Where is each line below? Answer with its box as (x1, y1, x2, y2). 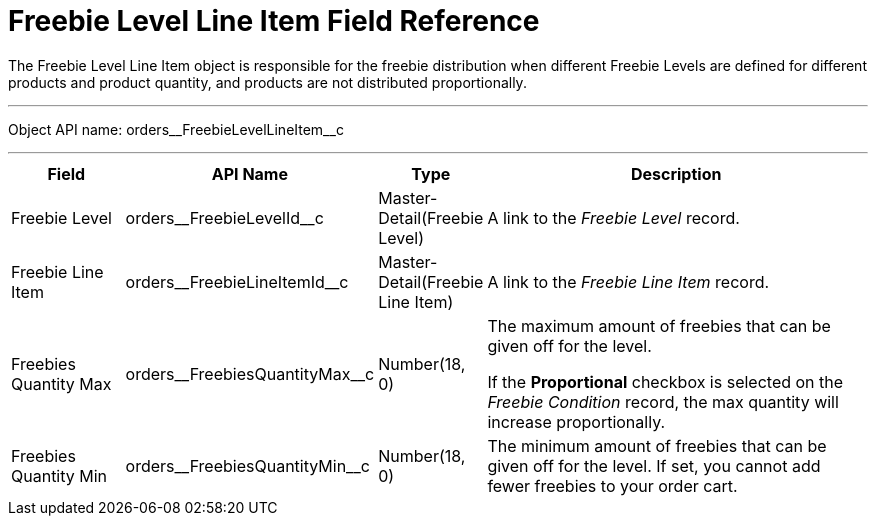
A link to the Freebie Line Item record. (487, 271, 770, 292)
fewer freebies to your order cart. (487, 475, 738, 496)
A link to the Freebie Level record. (487, 207, 740, 228)
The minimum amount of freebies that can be (487, 435, 827, 456)
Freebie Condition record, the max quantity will (487, 391, 839, 412)
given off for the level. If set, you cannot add (487, 455, 821, 476)
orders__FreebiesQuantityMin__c (125, 455, 370, 476)
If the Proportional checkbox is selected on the (487, 371, 844, 392)
